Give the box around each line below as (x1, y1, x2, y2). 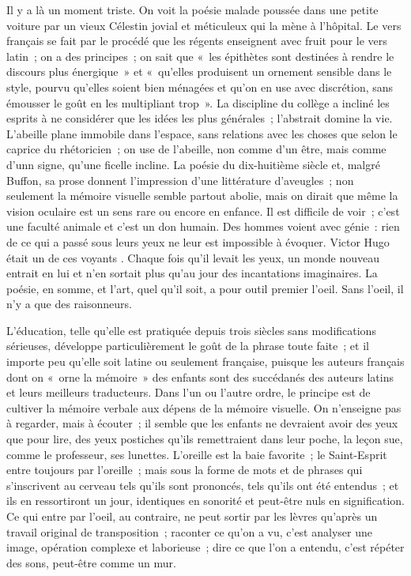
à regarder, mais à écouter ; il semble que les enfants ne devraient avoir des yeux (6, 415, 398, 431)
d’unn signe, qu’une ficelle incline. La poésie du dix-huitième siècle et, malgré (6, 156, 380, 172)
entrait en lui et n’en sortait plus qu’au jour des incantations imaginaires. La (6, 265, 378, 281)
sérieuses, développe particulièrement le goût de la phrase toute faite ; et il (6, 337, 369, 354)
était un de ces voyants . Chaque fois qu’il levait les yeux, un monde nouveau (6, 249, 380, 265)
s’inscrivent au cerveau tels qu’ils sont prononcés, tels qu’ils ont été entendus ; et (6, 476, 399, 493)
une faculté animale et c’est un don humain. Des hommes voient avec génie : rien (6, 218, 400, 235)
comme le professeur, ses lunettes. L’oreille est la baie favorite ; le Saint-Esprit (6, 446, 387, 462)
